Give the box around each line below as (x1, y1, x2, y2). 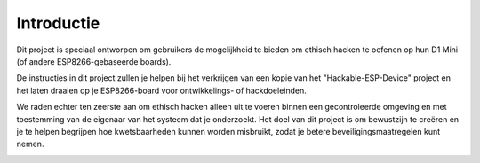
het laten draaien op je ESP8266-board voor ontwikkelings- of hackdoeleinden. (16, 85, 307, 96)
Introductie (16, 13, 100, 33)
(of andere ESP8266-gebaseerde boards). (16, 56, 172, 66)
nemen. (16, 138, 44, 150)
